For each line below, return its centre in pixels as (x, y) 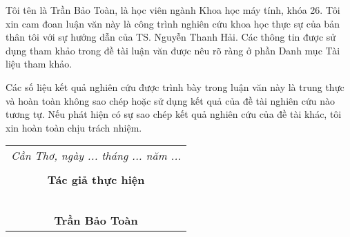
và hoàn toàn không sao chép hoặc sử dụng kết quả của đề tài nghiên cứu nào (170, 100)
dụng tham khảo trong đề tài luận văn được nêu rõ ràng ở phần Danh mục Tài (173, 50)
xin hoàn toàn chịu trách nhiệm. (74, 127)
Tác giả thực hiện (96, 180)
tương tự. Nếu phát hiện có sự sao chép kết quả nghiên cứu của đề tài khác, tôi (174, 114)
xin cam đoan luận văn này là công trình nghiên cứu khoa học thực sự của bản (173, 23)
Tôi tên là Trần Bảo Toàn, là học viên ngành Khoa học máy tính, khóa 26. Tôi (173, 10)
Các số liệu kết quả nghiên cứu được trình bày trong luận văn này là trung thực (175, 86)
